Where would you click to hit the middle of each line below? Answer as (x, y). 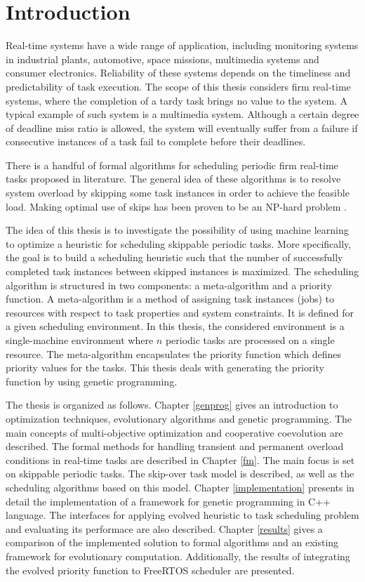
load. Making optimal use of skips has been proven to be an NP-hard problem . (176, 206)
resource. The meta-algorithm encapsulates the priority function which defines (174, 353)
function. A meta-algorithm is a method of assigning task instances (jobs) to (170, 299)
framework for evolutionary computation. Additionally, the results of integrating (178, 556)
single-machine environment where (80, 340)
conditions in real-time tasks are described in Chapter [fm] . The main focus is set (180, 459)
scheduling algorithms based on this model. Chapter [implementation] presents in (180, 487)
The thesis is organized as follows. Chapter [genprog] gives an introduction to (172, 405)
